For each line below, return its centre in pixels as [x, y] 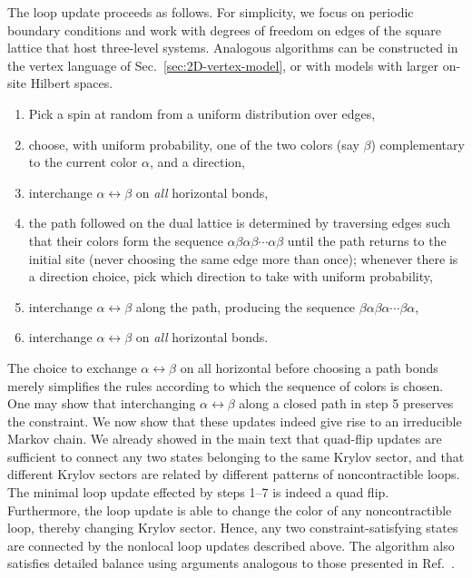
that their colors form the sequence [126, 240]
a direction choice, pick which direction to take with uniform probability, [231, 276]
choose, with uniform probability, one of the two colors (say [194, 144]
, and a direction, [197, 162]
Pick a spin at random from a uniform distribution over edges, [202, 113]
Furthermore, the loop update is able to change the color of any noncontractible [230, 509]
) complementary [418, 144]
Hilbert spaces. [72, 83]
